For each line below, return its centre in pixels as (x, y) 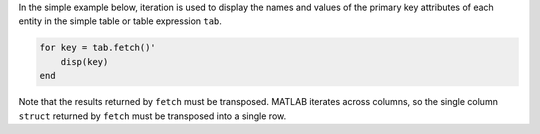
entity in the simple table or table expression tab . (120, 21)
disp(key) (84, 61)
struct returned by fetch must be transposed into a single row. (152, 116)
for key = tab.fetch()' (98, 48)
